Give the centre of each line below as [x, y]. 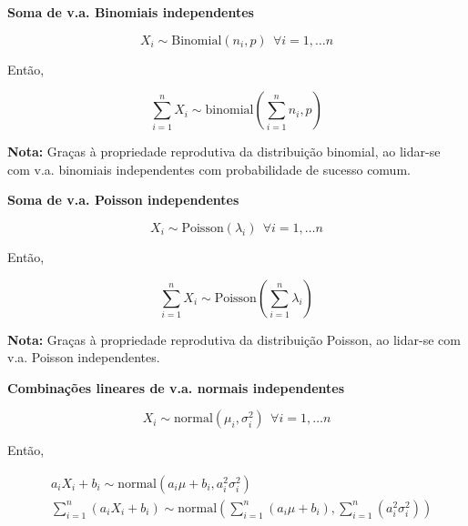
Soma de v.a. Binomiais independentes [131, 12]
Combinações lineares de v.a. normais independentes [176, 387]
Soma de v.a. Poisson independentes [123, 200]
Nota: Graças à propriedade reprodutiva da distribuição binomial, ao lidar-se [224, 152]
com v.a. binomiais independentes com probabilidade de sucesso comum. [209, 169]
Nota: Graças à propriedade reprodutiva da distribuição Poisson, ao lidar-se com [234, 339]
